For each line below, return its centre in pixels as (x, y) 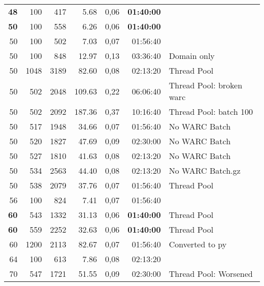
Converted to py (198, 244)
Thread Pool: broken (206, 85)
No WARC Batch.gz (205, 170)
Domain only (192, 56)
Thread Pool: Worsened (211, 274)
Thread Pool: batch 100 (211, 112)
